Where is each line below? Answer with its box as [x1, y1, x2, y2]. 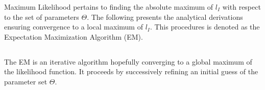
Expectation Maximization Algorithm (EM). [4, 31, 143, 42]
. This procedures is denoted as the [150, 21, 260, 32]
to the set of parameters [4, 11, 79, 22]
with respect [222, 2, 261, 12]
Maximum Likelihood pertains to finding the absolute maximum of [4, 2, 213, 12]
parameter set [4, 76, 47, 86]
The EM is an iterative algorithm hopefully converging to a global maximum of [4, 56, 252, 67]
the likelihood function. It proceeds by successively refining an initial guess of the [4, 66, 258, 77]
